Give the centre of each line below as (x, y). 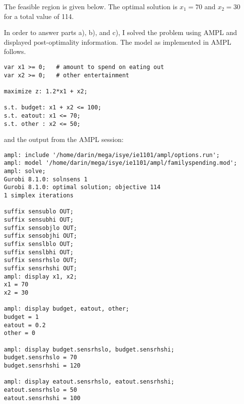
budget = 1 (21, 317)
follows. (15, 51)
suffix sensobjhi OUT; (41, 236)
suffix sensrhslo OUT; (41, 260)
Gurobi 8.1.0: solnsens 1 (46, 179)
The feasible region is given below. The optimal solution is (91, 6)
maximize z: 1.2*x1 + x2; (46, 91)
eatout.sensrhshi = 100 (42, 398)
